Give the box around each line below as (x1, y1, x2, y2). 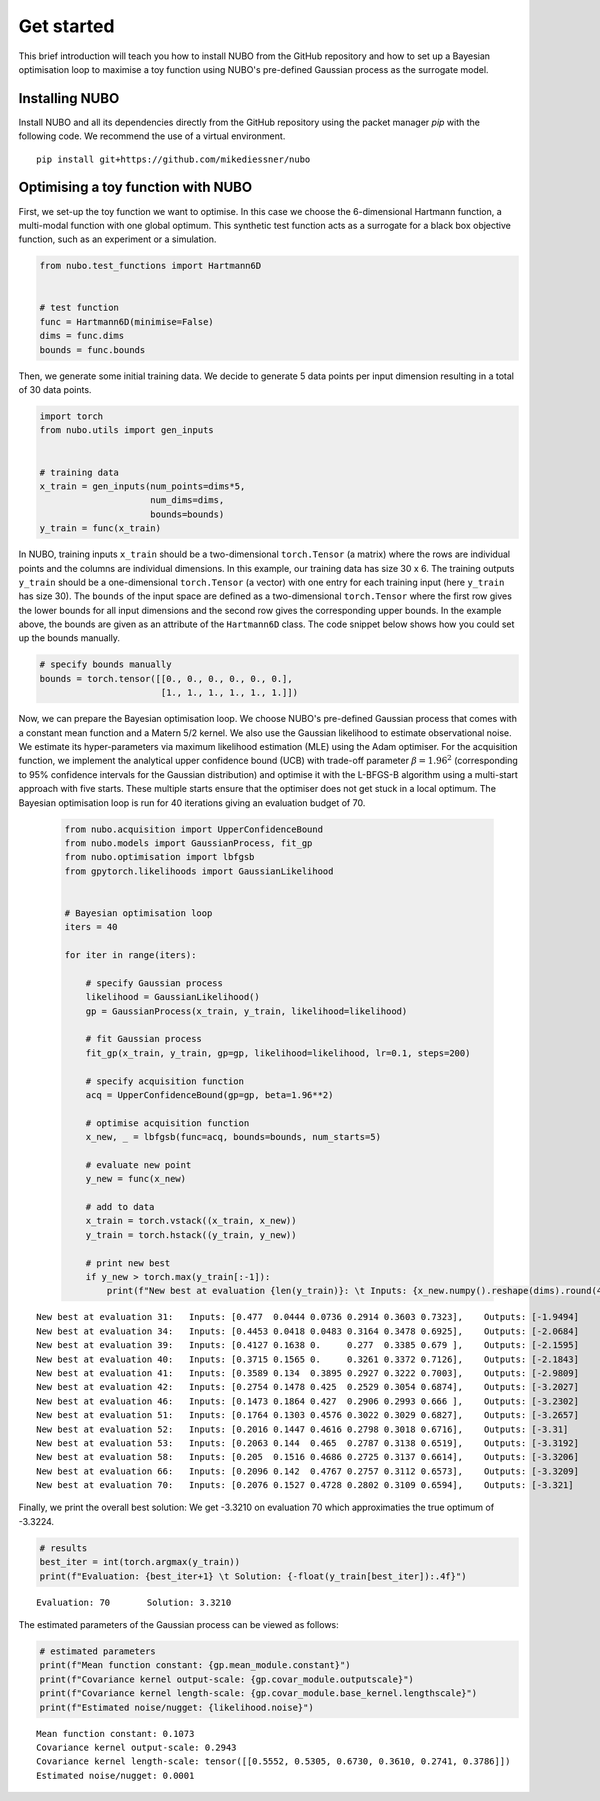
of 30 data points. (18, 384, 92, 396)
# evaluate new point (85, 1159, 192, 1170)
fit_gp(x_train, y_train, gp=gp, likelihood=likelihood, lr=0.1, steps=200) (85, 1047, 471, 1059)
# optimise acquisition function (85, 1117, 250, 1129)
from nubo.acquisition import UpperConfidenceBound (64, 823, 324, 835)
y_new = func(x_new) (85, 1173, 187, 1185)
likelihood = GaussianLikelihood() (85, 991, 260, 1003)
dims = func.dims (39, 330, 125, 342)
